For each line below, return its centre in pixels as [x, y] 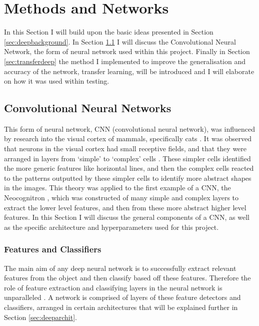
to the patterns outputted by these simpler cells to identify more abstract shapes [128, 178]
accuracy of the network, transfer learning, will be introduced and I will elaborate [129, 71]
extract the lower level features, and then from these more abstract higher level [125, 207]
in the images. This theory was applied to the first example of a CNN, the [117, 188]
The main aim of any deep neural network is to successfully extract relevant [120, 268]
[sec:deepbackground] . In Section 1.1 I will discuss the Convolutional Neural [120, 41]
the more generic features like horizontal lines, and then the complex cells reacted [129, 168]
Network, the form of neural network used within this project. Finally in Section [127, 51]
